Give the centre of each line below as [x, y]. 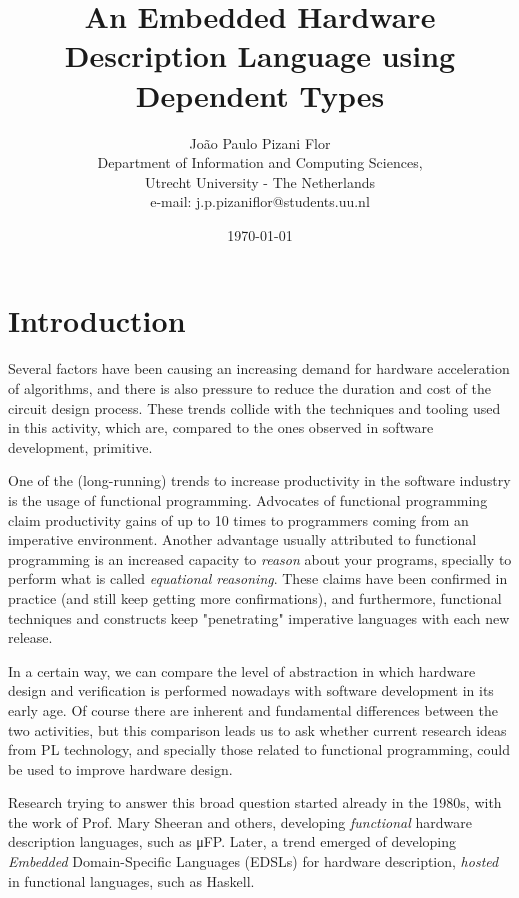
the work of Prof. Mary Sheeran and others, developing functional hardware [240, 821]
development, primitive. [80, 446]
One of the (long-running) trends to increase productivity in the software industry [259, 480]
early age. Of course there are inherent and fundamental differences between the [253, 709]
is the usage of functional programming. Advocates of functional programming [248, 499]
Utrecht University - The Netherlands [260, 181]
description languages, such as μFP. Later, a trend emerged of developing [232, 841]
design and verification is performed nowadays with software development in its [251, 690]
